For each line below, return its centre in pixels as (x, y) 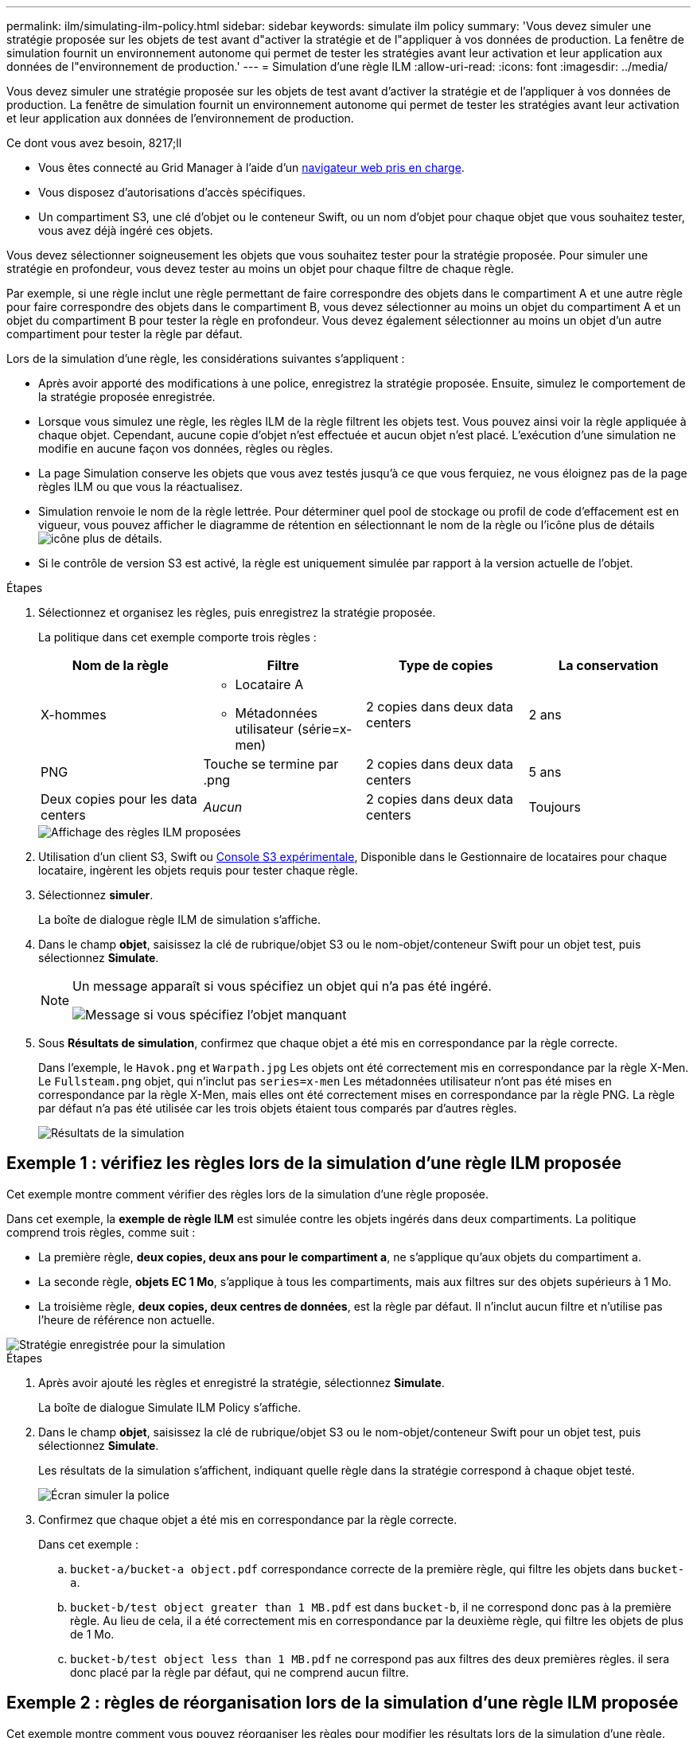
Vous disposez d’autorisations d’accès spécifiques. (172, 192)
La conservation (609, 665)
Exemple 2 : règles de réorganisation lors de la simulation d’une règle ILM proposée (343, 1703)
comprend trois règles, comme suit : (101, 1232)
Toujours (555, 807)
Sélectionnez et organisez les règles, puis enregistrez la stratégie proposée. (237, 612)
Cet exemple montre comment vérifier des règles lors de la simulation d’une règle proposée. (248, 1194)
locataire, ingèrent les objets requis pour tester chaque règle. (198, 870)
